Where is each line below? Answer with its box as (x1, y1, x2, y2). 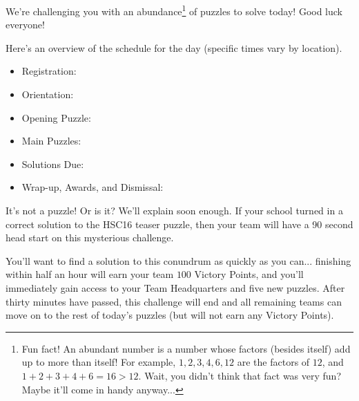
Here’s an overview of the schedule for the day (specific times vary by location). (6, 40, 342, 55)
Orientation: (21, 87, 74, 102)
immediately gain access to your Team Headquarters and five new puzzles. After (6, 280, 345, 295)
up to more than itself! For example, (21, 355, 176, 369)
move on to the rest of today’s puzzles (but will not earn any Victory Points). (6, 308, 334, 322)
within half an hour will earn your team (6, 267, 174, 281)
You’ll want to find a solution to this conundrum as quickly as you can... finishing (6, 253, 351, 268)
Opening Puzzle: (21, 110, 91, 124)
